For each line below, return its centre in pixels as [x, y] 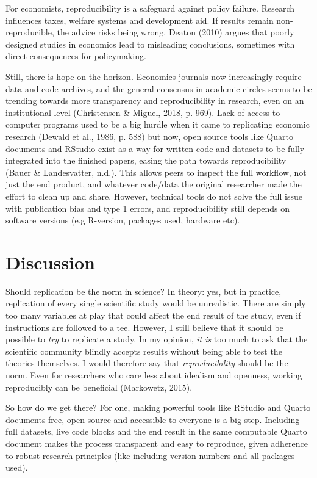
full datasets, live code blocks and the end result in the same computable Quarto [156, 431]
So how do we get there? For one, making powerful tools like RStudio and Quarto [158, 407]
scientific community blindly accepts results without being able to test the [144, 351]
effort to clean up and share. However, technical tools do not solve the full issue [154, 196]
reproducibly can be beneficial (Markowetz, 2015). [99, 387]
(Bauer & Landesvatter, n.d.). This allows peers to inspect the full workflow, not [156, 172]
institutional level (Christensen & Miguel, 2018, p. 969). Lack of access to [143, 112]
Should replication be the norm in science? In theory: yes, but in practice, [144, 291]
